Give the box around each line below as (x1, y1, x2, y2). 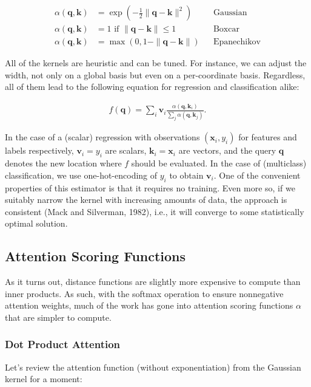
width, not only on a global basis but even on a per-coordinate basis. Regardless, (5, 68, 306, 81)
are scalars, (105, 144, 147, 157)
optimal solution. (5, 217, 68, 230)
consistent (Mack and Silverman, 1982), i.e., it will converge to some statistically (5, 205, 304, 217)
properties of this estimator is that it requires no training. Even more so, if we (5, 181, 295, 194)
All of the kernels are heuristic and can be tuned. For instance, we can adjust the (5, 57, 307, 69)
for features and (238, 131, 297, 143)
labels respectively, (5, 144, 74, 157)
